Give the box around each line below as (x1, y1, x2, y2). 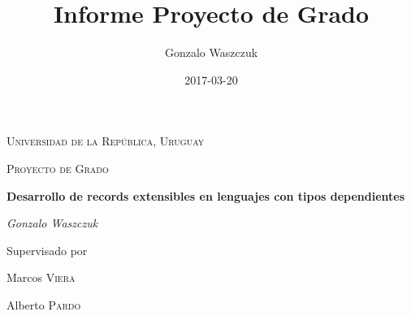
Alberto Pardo (6, 296, 81, 313)
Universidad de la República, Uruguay (6, 132, 205, 149)
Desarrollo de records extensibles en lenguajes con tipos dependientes (6, 187, 405, 204)
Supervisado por (6, 241, 88, 258)
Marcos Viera (6, 269, 76, 286)
